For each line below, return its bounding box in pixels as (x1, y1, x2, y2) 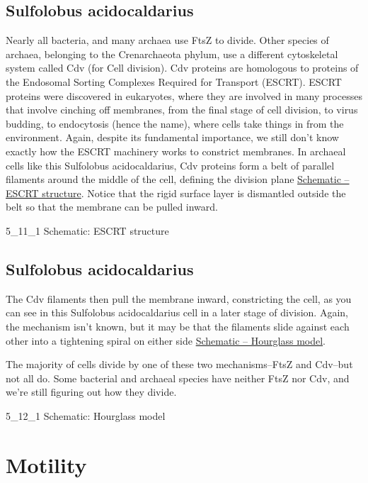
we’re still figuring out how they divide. (6, 384, 177, 399)
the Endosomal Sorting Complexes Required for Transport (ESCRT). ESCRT (6, 74, 342, 89)
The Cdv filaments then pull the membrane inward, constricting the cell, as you (6, 291, 352, 306)
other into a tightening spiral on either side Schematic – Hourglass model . (6, 333, 326, 348)
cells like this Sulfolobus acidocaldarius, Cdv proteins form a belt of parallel (6, 157, 335, 172)
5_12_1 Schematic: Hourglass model (6, 408, 166, 423)
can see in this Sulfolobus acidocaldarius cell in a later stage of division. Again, (6, 305, 348, 320)
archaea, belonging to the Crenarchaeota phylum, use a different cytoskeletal (6, 46, 338, 61)
